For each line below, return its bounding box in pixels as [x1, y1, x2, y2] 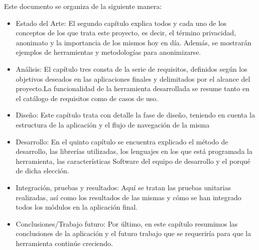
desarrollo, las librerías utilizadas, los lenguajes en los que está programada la [15, 146, 253, 156]
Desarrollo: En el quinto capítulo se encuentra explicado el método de [15, 136, 228, 146]
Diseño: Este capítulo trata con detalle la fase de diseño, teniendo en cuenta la [15, 110, 256, 120]
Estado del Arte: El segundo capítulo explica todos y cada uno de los [15, 17, 227, 28]
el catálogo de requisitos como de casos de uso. [15, 93, 158, 103]
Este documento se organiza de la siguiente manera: [4, 1, 162, 11]
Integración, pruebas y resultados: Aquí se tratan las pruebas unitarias [15, 182, 231, 192]
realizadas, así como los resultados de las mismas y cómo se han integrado [15, 192, 242, 202]
